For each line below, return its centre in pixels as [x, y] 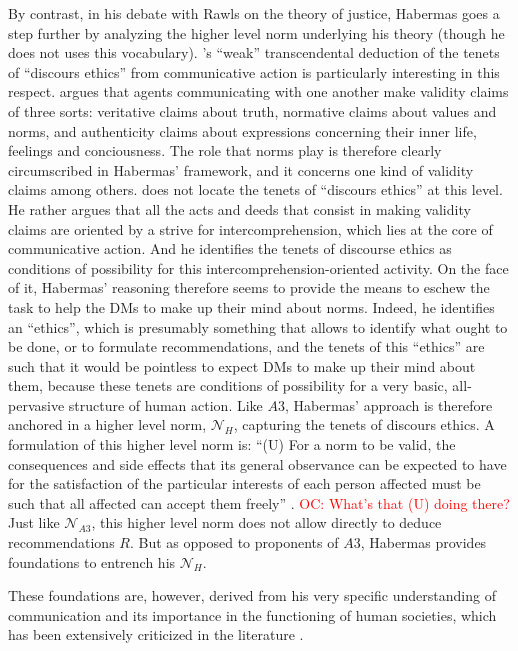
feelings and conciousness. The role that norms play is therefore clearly [225, 150]
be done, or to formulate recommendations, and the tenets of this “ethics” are [246, 346]
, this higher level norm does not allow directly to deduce [266, 522]
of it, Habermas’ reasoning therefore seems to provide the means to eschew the [249, 287]
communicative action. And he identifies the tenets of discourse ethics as [230, 248]
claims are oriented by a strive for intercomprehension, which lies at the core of [250, 228]
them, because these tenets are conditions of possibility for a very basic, [228, 385]
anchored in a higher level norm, [107, 424]
